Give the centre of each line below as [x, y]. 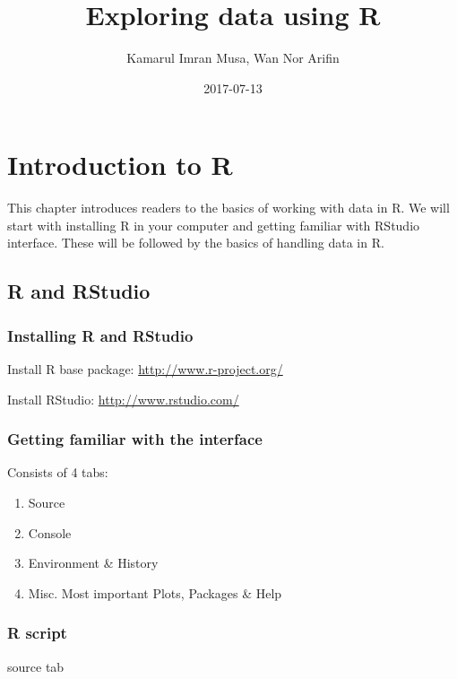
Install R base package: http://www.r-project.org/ [145, 369]
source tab [36, 666]
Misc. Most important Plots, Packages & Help [155, 592]
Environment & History [93, 563]
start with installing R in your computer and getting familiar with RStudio [214, 225]
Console [50, 532]
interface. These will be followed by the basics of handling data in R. [196, 243]
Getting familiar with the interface [135, 439]
